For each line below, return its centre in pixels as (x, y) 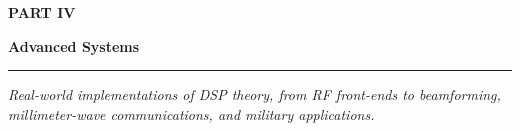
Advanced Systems (74, 45)
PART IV (42, 12)
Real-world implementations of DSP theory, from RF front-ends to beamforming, (254, 94)
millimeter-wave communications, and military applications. (191, 113)
